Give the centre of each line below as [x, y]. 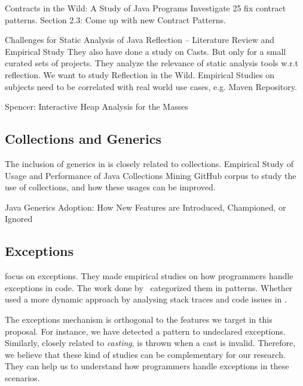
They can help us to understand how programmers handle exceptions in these [147, 366]
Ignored [19, 219]
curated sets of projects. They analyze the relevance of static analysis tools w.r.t [152, 63]
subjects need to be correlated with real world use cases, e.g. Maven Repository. [151, 86]
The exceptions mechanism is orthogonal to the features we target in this [139, 319]
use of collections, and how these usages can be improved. [110, 187]
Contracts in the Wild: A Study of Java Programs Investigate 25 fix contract [146, 8]
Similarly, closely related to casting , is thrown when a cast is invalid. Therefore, [150, 343]
